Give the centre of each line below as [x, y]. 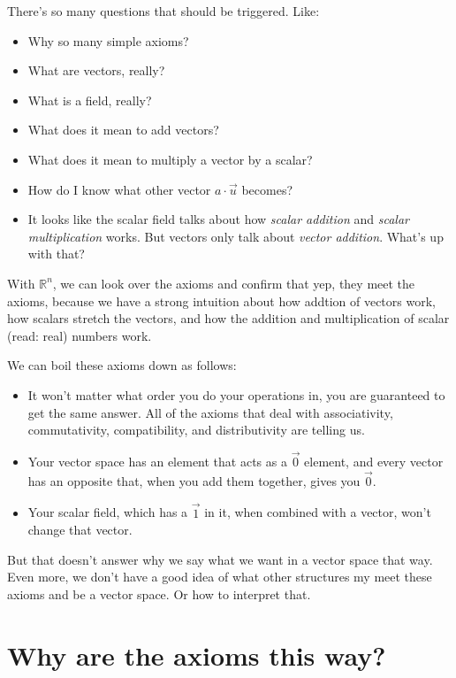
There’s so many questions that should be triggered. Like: [163, 11]
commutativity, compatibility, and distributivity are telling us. [196, 430]
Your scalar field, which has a [108, 512]
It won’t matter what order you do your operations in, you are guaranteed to [236, 394]
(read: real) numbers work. [80, 335]
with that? [56, 254]
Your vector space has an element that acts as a [157, 461]
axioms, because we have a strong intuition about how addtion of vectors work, [221, 300]
